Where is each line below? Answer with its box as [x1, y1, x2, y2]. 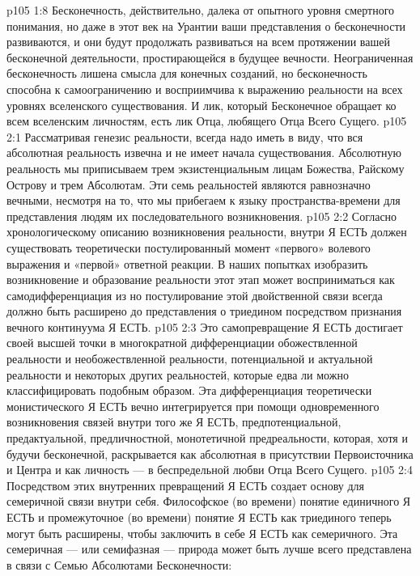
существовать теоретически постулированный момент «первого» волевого [6, 239, 371, 256]
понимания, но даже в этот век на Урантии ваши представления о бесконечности [6, 17, 406, 34]
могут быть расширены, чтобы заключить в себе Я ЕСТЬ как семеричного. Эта [6, 524, 398, 541]
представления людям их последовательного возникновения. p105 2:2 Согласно [6, 207, 397, 224]
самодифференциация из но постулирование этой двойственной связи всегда [6, 286, 383, 303]
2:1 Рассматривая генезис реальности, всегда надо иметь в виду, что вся [6, 128, 363, 145]
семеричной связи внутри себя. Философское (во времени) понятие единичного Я [6, 493, 411, 510]
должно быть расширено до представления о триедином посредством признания [6, 303, 402, 320]
